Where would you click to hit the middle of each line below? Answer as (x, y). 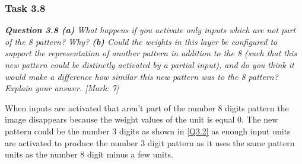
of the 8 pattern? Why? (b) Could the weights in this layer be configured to (141, 41)
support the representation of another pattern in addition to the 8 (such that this (151, 53)
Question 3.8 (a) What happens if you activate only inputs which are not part (150, 30)
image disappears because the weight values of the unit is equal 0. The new (142, 119)
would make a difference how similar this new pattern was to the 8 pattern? (142, 76)
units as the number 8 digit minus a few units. (89, 154)
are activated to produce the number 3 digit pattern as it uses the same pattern (150, 142)
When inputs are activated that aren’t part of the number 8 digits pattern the (147, 107)
